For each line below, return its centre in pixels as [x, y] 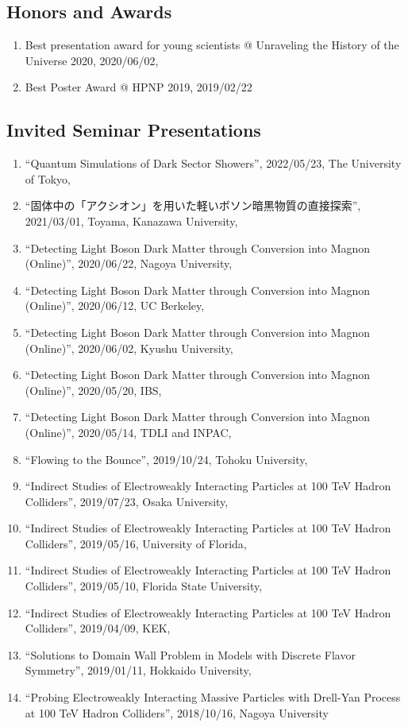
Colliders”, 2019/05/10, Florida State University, [144, 586]
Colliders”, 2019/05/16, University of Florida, [136, 543]
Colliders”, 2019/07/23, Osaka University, [127, 501]
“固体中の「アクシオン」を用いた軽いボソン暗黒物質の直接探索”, [193, 205]
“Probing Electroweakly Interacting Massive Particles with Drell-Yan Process [213, 697]
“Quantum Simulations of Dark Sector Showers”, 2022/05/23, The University [213, 163]
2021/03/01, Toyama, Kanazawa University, [131, 220]
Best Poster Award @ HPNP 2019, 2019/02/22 [139, 87]
